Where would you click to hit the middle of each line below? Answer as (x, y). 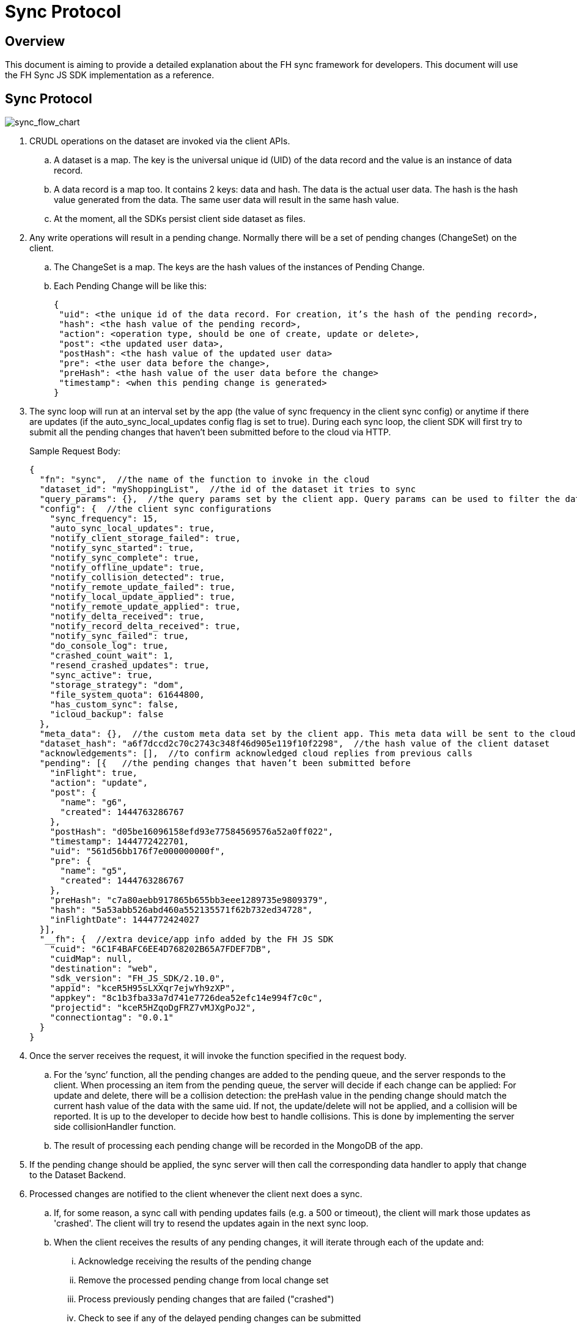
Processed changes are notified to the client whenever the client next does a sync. (196, 1194)
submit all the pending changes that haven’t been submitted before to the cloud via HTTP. (210, 432)
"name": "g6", (94, 802)
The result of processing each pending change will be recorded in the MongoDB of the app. (238, 1146)
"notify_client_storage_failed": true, (145, 538)
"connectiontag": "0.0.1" (112, 1018)
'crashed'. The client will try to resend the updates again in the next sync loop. (211, 1223)
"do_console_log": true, (109, 646)
